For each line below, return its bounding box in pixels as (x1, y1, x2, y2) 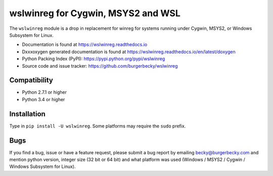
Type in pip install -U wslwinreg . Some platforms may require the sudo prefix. (9, 123, 186, 129)
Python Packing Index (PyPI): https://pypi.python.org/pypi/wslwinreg (22, 56, 165, 62)
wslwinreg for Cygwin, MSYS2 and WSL (9, 8, 180, 19)
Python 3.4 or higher (22, 96, 65, 102)
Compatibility (9, 76, 53, 84)
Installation (9, 109, 45, 118)
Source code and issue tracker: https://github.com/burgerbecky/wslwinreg (22, 63, 178, 69)
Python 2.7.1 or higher (22, 89, 67, 96)
